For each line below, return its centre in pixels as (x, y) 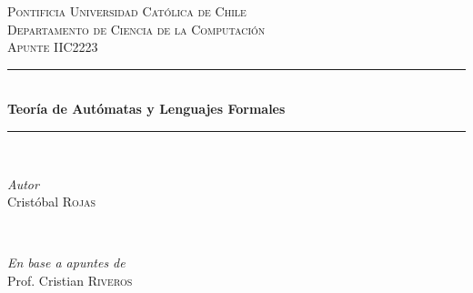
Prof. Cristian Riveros (70, 280)
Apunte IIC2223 (53, 47)
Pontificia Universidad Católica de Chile (127, 11)
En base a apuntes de (66, 263)
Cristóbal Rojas (52, 202)
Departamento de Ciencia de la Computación (136, 29)
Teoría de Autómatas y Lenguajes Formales (146, 109)
